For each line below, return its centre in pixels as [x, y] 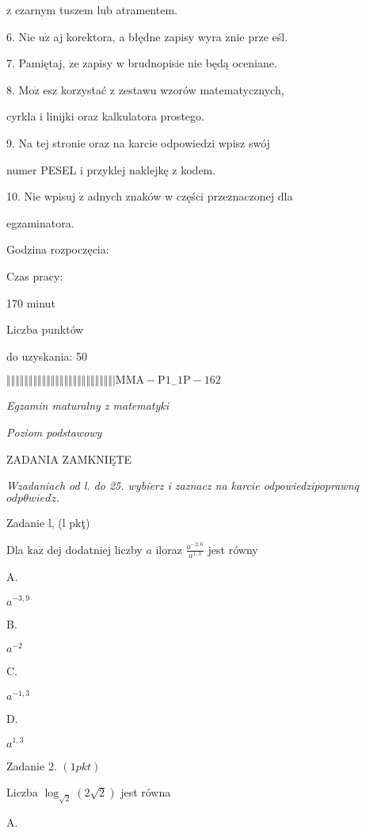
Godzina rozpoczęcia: [58, 249]
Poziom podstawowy [54, 432]
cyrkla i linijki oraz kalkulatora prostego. [105, 116]
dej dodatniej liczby [95, 549]
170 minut [31, 302]
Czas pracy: [35, 275]
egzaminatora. [40, 222]
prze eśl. [268, 36]
